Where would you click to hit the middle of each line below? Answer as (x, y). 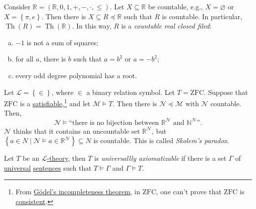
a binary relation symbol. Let (130, 92)
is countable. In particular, (202, 16)
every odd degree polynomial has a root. (76, 75)
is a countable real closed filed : (166, 26)
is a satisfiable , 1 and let (55, 103)
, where (63, 92)
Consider (17, 6)
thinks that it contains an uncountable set (77, 131)
